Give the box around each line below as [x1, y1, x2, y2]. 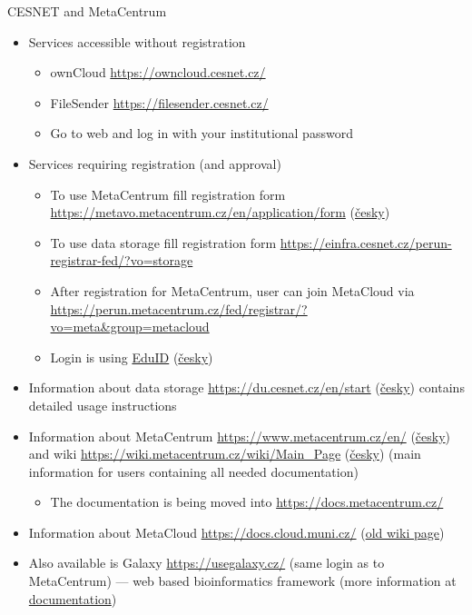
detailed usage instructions [28, 395, 177, 414]
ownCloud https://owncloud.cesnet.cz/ [50, 63, 266, 82]
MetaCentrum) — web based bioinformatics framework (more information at [28, 571, 457, 590]
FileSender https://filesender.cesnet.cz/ [50, 93, 269, 112]
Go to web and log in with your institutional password [50, 124, 353, 143]
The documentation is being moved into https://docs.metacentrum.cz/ [50, 492, 444, 511]
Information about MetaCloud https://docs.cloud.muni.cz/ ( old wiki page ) [28, 522, 445, 541]
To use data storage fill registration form [50, 233, 277, 252]
